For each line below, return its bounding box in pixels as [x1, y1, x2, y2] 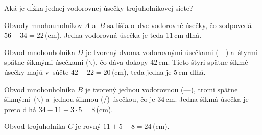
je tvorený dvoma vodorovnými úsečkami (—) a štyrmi [85, 46, 258, 57]
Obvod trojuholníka [4, 121, 66, 131]
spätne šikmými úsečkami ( [4, 57, 89, 67]
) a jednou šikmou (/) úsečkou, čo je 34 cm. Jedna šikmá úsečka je [40, 94, 249, 104]
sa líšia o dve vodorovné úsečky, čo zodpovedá [107, 19, 252, 30]
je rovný [75, 121, 101, 131]
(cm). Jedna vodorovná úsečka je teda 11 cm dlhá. [45, 30, 202, 40]
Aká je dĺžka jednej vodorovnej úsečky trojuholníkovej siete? [4, 3, 193, 13]
